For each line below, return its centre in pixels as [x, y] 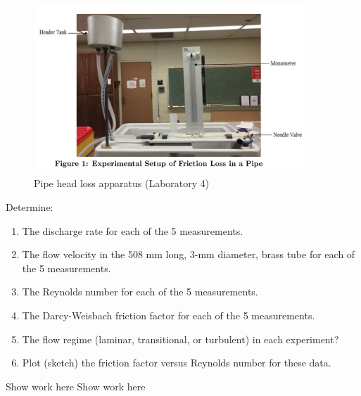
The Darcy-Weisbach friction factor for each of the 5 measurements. [169, 315]
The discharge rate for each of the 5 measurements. [133, 230]
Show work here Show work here [76, 386]
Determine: [30, 207]
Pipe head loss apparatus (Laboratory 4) [122, 183]
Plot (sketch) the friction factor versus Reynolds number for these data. [177, 363]
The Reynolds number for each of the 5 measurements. [140, 292]
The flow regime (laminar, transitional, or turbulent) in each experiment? [180, 339]
